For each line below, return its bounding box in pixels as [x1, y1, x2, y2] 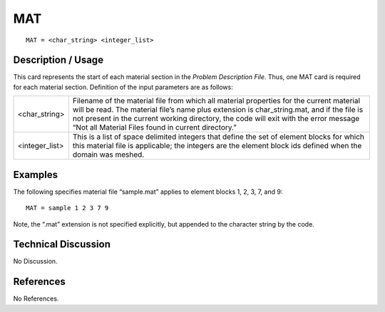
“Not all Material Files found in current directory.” [72, 123, 237, 132]
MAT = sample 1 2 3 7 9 [26, 204, 109, 212]
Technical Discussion [13, 239, 111, 251]
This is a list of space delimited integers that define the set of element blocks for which [72, 132, 365, 142]
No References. [13, 294, 59, 303]
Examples [13, 168, 58, 181]
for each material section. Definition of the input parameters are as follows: [13, 83, 233, 91]
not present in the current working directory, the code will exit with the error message [72, 114, 360, 124]
